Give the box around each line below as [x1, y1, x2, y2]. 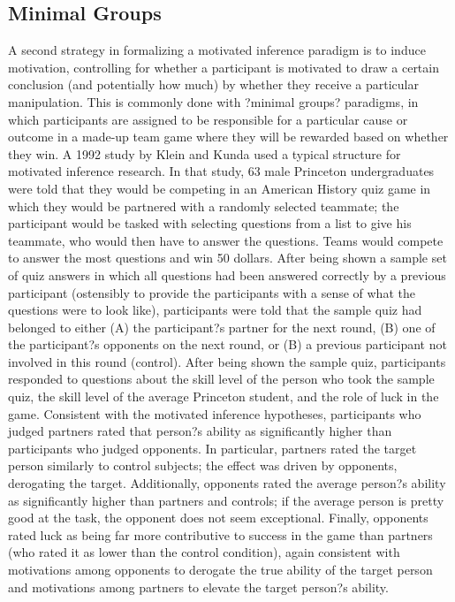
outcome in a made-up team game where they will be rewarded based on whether [8, 127, 449, 146]
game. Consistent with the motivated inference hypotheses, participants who [8, 404, 421, 423]
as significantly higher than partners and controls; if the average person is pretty [8, 491, 444, 509]
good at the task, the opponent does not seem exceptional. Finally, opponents [8, 508, 428, 527]
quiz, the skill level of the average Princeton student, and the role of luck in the [8, 387, 439, 406]
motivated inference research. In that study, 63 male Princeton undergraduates [8, 162, 435, 180]
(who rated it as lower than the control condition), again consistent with [8, 543, 400, 561]
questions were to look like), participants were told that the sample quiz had [8, 301, 422, 319]
